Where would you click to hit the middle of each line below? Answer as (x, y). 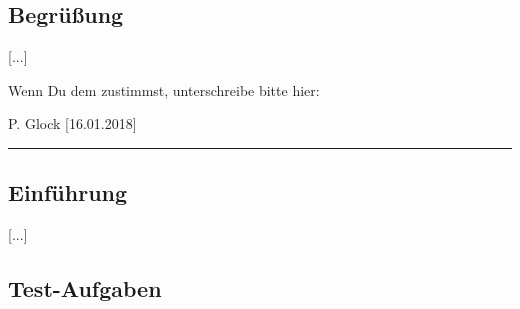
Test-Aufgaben (85, 288)
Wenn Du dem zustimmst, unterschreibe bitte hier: (164, 89)
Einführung (68, 192)
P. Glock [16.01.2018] (72, 123)
